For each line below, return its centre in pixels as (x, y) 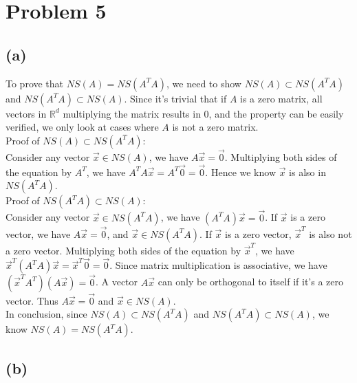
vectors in (26, 113)
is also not (331, 233)
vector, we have (38, 233)
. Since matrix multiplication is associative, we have (218, 265)
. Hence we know (240, 172)
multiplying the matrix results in (132, 113)
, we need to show (204, 83)
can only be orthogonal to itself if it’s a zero (251, 282)
